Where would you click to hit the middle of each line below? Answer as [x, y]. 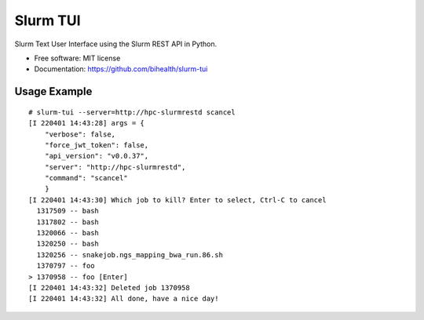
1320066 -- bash [68, 233]
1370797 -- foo [66, 266]
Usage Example [53, 91]
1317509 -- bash [68, 211]
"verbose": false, [80, 134]
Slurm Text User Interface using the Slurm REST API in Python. [116, 44]
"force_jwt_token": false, [97, 145]
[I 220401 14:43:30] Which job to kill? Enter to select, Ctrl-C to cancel [177, 200]
